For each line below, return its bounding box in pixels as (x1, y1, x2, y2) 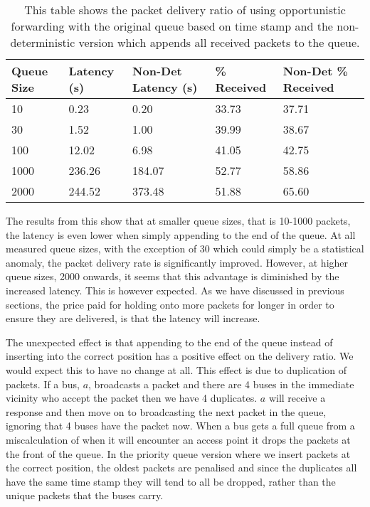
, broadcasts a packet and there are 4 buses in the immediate (88, 376, 354, 391)
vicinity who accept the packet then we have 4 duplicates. (6, 390, 258, 405)
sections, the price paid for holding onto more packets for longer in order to (6, 297, 334, 311)
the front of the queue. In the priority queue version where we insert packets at (6, 446, 351, 461)
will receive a (268, 390, 326, 405)
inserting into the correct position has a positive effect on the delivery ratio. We (6, 348, 354, 363)
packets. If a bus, (6, 376, 80, 391)
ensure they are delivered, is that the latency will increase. (6, 311, 260, 326)
